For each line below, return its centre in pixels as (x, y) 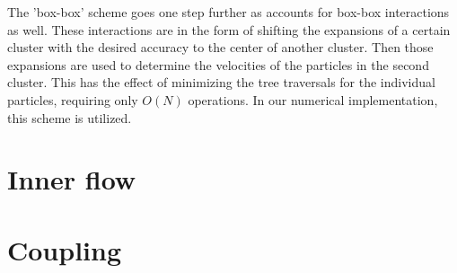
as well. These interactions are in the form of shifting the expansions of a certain (229, 29)
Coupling (65, 249)
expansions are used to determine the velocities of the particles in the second (218, 64)
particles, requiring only (73, 99)
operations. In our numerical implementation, (313, 99)
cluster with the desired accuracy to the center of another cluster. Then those (220, 47)
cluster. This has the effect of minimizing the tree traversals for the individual (221, 82)
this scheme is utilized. (70, 117)
